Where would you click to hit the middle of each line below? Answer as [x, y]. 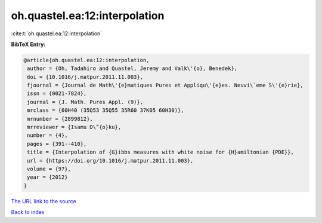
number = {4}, [47, 135]
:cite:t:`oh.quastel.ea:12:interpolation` [57, 33]
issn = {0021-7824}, [57, 94]
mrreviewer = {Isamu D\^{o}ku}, [74, 127]
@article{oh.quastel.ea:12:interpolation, [86, 60]
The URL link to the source [44, 201]
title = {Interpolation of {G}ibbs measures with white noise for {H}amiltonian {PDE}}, [161, 152]
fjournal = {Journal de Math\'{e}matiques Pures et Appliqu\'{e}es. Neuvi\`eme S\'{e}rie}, [165, 85]
